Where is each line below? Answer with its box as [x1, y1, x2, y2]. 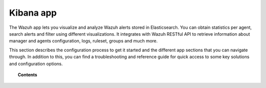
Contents [18, 71, 37, 78]
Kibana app [9, 7, 57, 18]
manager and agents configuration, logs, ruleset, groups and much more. [9, 38, 158, 44]
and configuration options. [9, 61, 63, 66]
